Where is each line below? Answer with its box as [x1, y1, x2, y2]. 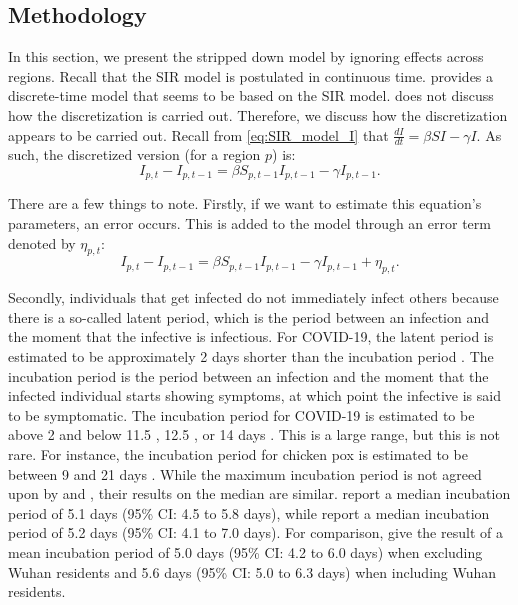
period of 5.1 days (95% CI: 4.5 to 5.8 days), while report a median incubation [8, 502, 490, 523]
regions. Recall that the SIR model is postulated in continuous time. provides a [8, 65, 494, 86]
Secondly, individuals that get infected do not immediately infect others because [8, 287, 499, 308]
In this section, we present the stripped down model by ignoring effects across [8, 46, 484, 67]
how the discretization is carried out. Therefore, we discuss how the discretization [8, 104, 508, 125]
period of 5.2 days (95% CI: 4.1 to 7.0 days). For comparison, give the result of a [8, 522, 503, 543]
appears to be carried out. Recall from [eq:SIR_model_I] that [8, 124, 389, 145]
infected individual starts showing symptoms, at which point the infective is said [8, 385, 501, 406]
